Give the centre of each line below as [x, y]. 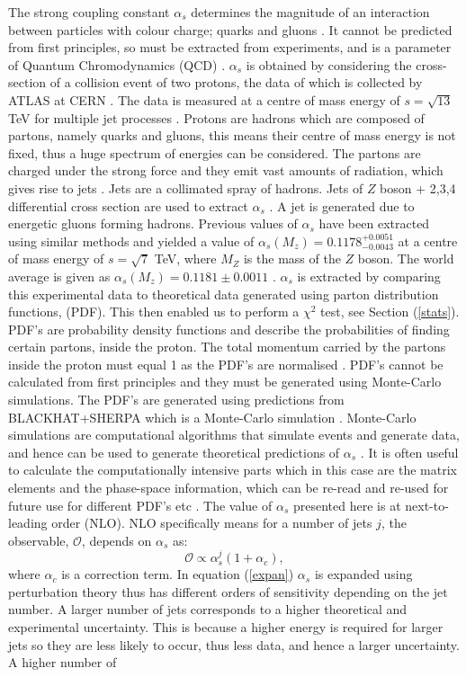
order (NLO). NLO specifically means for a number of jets [212, 523]
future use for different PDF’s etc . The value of [140, 505]
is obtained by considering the [329, 64]
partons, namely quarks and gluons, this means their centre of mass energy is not [232, 135]
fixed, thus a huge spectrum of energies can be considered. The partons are [215, 152]
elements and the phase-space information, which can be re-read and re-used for [229, 488]
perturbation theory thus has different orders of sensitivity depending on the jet [228, 591]
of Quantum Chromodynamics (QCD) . [117, 64]
